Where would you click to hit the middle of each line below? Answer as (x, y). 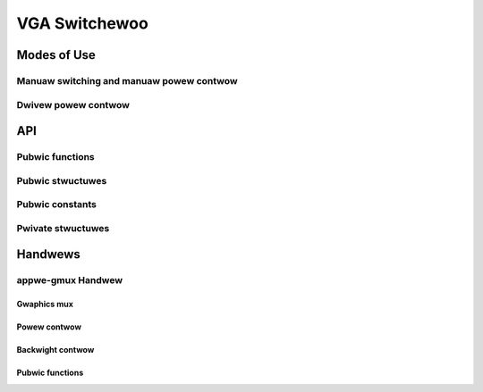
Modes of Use (56, 55)
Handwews (48, 254)
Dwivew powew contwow (73, 104)
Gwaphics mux (45, 304)
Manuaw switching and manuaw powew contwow (127, 80)
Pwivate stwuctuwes (63, 228)
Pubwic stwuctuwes (62, 180)
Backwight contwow (55, 350)
